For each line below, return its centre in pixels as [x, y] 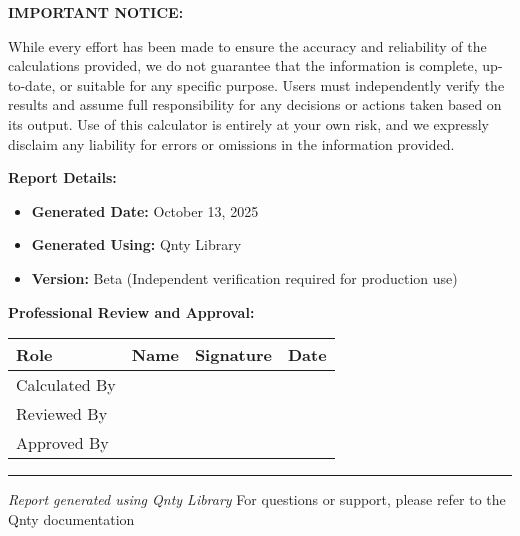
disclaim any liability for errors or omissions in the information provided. [231, 143]
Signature [233, 355]
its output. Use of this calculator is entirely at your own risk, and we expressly [248, 123]
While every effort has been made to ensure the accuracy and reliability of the [247, 45]
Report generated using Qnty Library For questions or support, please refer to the [257, 499]
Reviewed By [62, 414]
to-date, [32, 84]
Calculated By [66, 385]
